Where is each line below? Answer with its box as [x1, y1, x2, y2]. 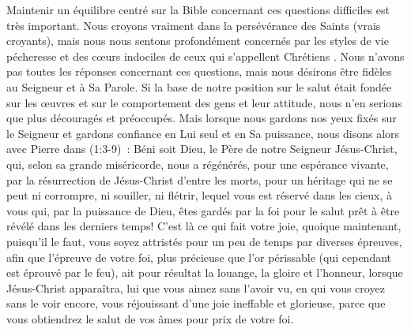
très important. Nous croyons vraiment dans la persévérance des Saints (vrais [6, 17, 381, 33]
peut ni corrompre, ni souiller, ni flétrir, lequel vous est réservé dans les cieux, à [6, 187, 393, 203]
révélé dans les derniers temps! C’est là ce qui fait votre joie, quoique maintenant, [6, 218, 402, 234]
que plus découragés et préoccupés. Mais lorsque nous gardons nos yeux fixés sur [6, 110, 397, 126]
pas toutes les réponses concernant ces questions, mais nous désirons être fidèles [6, 63, 392, 80]
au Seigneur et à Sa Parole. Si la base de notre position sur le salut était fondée [6, 78, 392, 95]
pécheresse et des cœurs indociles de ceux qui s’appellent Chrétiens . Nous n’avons [6, 47, 405, 64]
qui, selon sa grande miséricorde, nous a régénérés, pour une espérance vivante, [6, 155, 389, 172]
